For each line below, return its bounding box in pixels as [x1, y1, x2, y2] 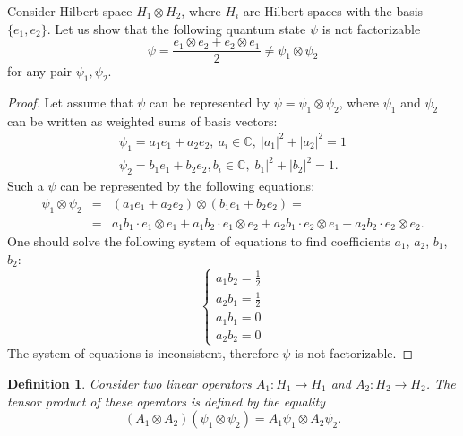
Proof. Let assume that [7, 93, 133, 112]
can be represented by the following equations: [60, 176, 315, 195]
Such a [7, 176, 44, 195]
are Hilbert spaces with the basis [243, 2, 424, 20]
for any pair [7, 62, 73, 81]
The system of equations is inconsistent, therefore [7, 344, 279, 363]
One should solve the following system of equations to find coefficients [7, 232, 390, 250]
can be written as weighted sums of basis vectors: [7, 111, 278, 130]
